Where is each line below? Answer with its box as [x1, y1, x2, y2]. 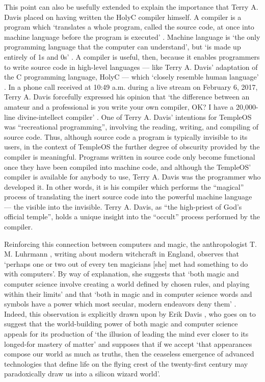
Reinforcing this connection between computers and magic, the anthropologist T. [4, 238, 257, 249]
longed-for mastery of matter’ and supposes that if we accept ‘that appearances [4, 338, 252, 349]
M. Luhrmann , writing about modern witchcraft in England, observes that [4, 248, 239, 259]
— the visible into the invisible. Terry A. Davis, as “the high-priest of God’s [4, 201, 242, 212]
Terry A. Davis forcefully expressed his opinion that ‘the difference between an [4, 91, 250, 102]
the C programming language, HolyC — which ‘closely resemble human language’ [4, 71, 259, 82]
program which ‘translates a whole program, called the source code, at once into [4, 21, 254, 32]
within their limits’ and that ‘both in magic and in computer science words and [4, 288, 252, 299]
